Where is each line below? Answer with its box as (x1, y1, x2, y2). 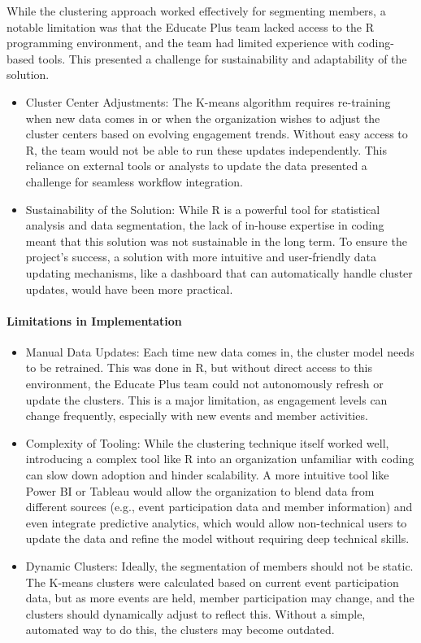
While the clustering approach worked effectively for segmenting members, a (7, 2, 386, 19)
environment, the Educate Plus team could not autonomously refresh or (25, 375, 384, 392)
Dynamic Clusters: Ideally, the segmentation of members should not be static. (25, 558, 414, 575)
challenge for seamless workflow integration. (25, 173, 243, 190)
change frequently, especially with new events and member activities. (25, 407, 368, 424)
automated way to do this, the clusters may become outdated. (25, 621, 335, 638)
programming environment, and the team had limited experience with (7, 34, 354, 51)
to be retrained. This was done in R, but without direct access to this (25, 359, 372, 376)
